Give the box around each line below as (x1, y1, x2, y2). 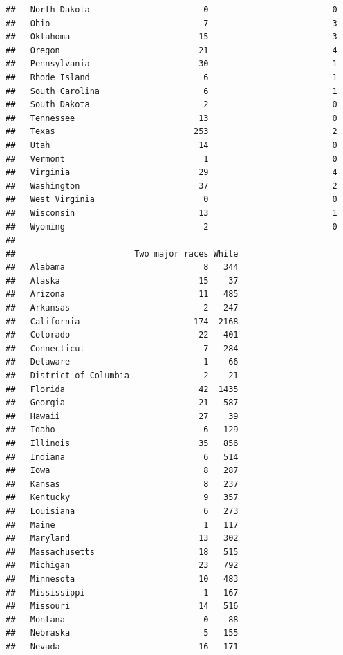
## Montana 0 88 (6, 614, 239, 625)
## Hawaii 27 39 (6, 411, 239, 421)
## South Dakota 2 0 (6, 100, 337, 110)
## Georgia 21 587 (6, 398, 239, 408)
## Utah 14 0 (6, 140, 337, 150)
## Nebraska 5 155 (6, 628, 239, 638)
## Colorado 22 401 (6, 330, 239, 340)
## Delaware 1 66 (6, 357, 239, 367)
